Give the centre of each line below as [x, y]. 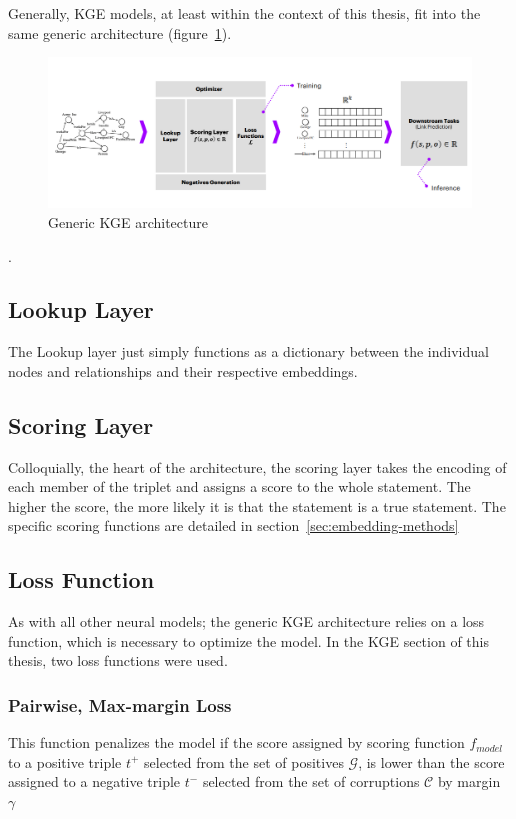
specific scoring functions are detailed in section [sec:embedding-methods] [233, 525]
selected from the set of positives [244, 761]
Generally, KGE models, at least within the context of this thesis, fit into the [244, 13]
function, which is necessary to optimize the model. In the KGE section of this [248, 640]
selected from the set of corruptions [311, 781]
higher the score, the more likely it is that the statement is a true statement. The [257, 505]
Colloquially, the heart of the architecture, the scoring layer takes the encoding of [257, 466]
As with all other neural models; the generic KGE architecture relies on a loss [246, 621]
